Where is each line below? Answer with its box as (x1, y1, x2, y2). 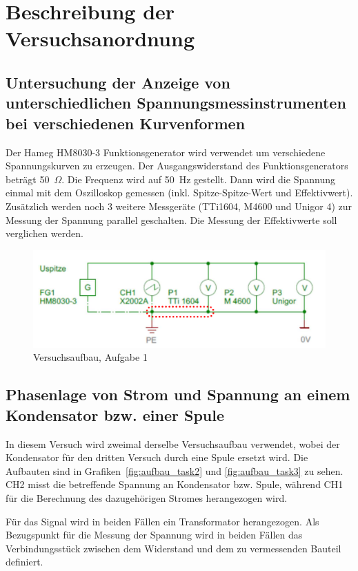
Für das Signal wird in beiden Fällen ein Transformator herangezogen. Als (6, 514, 319, 528)
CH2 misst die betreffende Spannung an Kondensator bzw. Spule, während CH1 (6, 477, 344, 492)
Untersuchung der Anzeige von (6, 71, 230, 93)
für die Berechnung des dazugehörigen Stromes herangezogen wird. (6, 491, 288, 505)
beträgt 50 (6, 171, 50, 186)
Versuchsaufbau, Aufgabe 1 (33, 350, 148, 364)
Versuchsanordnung (6, 24, 195, 53)
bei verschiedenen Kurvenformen (6, 112, 246, 133)
